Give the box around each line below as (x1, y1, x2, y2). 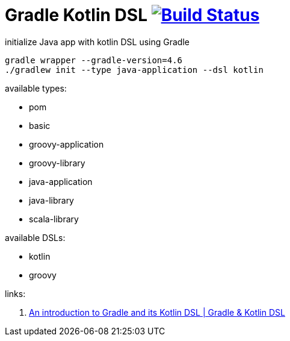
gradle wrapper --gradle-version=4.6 (5, 55, 183, 65)
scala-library (29, 213, 79, 224)
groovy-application (29, 139, 104, 149)
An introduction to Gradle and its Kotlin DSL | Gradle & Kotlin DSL (29, 307, 285, 318)
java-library (29, 195, 74, 205)
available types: (5, 83, 67, 93)
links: (5, 288, 26, 299)
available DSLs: (5, 232, 66, 243)
